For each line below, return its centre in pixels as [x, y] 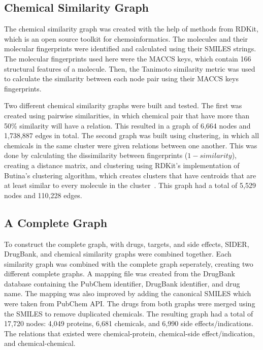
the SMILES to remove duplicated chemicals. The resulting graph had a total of [129, 313]
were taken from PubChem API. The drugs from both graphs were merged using [130, 304]
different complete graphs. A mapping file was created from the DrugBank [120, 274]
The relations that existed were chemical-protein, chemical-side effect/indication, [129, 333]
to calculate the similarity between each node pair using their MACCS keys [121, 78]
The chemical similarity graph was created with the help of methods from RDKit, [131, 29]
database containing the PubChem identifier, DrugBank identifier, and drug [122, 283]
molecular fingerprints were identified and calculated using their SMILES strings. [130, 49]
